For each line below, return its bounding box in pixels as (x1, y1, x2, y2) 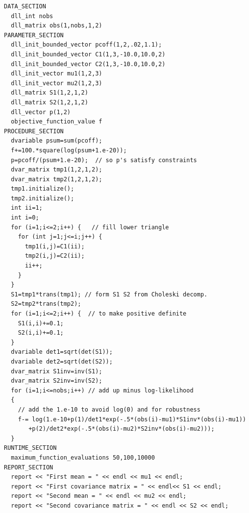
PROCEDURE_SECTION (4, 127, 64, 135)
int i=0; (11, 214, 39, 221)
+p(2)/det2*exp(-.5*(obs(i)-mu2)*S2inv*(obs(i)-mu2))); (28, 425, 215, 433)
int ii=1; (11, 204, 43, 212)
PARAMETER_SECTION (4, 31, 64, 39)
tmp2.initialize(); (11, 195, 75, 202)
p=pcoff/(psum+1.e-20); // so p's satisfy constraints (11, 156, 197, 164)
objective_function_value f (11, 118, 102, 125)
